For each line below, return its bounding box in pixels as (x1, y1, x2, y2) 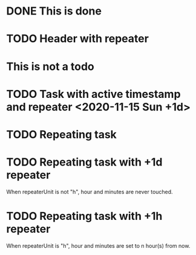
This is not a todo (6, 59, 95, 73)
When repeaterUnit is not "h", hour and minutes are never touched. (6, 188, 174, 195)
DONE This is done (6, 4, 102, 18)
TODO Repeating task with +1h (6, 210, 163, 223)
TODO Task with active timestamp (6, 87, 181, 101)
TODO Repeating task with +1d (6, 155, 163, 169)
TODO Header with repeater (6, 32, 149, 46)
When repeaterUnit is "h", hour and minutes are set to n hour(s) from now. (6, 242, 191, 249)
